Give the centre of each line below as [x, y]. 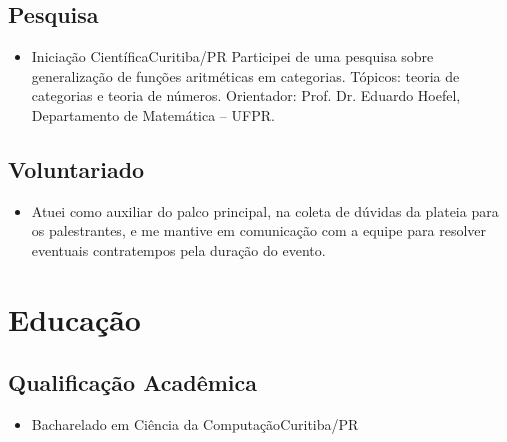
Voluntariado [76, 168]
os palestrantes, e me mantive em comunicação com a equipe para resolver [258, 230]
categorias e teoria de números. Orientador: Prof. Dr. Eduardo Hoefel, [246, 95]
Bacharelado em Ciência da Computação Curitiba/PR [195, 424]
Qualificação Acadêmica [132, 382]
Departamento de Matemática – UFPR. [153, 114]
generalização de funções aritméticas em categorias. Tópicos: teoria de [245, 75]
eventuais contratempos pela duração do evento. [178, 249]
